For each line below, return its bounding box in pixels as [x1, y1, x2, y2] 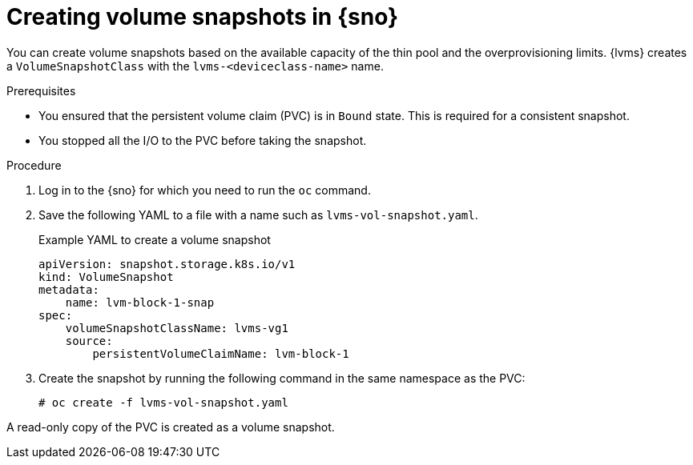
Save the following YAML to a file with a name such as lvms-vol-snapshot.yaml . [38, 207, 478, 222]
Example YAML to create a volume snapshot [38, 232, 271, 247]
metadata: [38, 283, 99, 296]
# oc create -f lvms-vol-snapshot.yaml [38, 395, 288, 409]
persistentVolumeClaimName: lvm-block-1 [92, 347, 349, 360]
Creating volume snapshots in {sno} [6, 3, 399, 30]
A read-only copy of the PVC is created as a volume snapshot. [6, 419, 335, 434]
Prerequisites [6, 83, 76, 98]
